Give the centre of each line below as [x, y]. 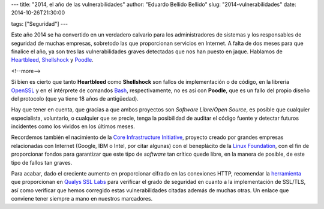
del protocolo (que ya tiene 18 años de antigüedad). [75, 98]
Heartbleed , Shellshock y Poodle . [52, 60]
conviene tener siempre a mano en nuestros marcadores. [82, 199]
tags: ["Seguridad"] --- [40, 23]
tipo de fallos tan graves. [42, 162]
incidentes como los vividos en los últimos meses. [73, 126]
